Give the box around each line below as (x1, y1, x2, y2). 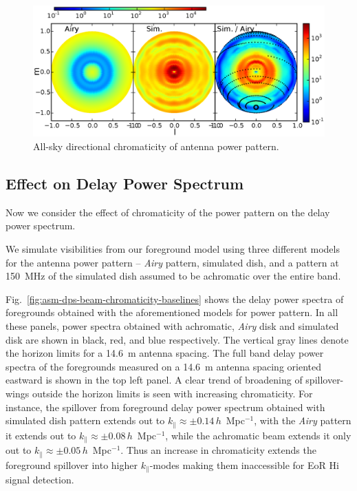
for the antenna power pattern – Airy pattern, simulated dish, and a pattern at (6, 255, 339, 269)
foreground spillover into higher (6, 457, 138, 472)
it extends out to (6, 428, 76, 442)
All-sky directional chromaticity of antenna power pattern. (33, 139, 279, 154)
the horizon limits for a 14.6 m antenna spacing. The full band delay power (6, 346, 324, 360)
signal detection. (6, 472, 74, 486)
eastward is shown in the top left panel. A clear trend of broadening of (6, 373, 303, 387)
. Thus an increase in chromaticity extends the (120, 443, 316, 457)
